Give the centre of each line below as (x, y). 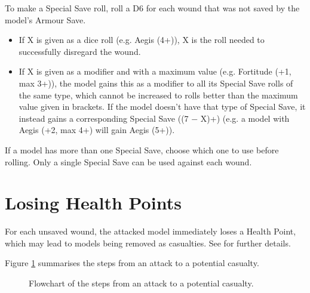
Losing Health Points (93, 203)
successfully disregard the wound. (80, 51)
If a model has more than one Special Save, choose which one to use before (142, 149)
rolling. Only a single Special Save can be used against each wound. (128, 161)
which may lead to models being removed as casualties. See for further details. (148, 243)
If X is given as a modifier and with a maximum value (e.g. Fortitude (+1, (155, 71)
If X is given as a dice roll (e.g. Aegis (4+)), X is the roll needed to (142, 40)
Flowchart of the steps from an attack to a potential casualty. (141, 283)
